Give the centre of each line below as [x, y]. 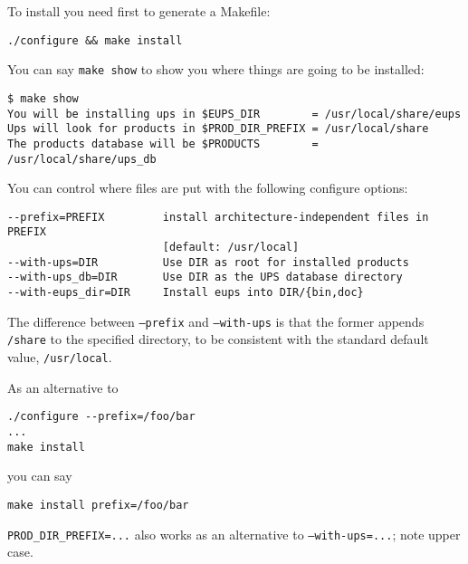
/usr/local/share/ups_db [82, 159]
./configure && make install [95, 40]
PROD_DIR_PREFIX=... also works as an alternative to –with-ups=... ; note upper [234, 534]
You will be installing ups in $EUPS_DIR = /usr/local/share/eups [234, 114]
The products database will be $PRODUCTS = [163, 143]
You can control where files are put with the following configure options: [208, 188]
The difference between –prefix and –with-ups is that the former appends [216, 321]
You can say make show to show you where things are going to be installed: [216, 69]
